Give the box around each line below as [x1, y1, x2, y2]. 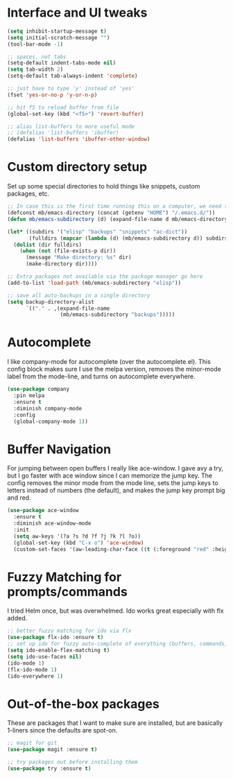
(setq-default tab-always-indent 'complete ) [7, 73, 138, 80]
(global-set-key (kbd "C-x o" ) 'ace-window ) [13, 539, 144, 546]
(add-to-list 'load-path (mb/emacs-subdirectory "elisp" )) [7, 279, 182, 286]
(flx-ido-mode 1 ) [7, 666, 58, 673]
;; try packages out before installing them [7, 759, 138, 766]
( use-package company [7, 386, 70, 393]
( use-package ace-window [7, 507, 79, 514]
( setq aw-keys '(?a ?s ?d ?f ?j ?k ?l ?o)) [13, 532, 141, 540]
